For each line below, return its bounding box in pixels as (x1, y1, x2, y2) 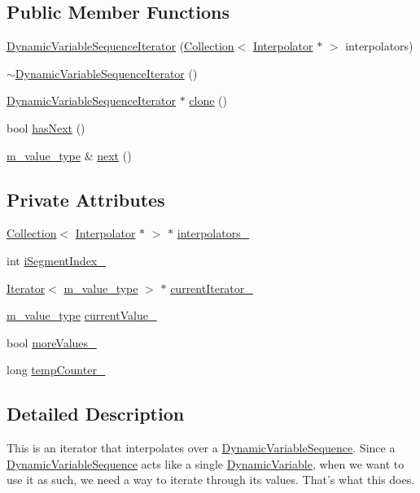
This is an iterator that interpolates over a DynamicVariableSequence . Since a (7, 439, 396, 456)
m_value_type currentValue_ (7, 307, 157, 324)
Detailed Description (7, 401, 185, 426)
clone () (189, 92, 228, 109)
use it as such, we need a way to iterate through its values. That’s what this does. (7, 471, 415, 488)
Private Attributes (7, 186, 165, 212)
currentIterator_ (170, 279, 253, 296)
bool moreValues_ (7, 334, 97, 351)
